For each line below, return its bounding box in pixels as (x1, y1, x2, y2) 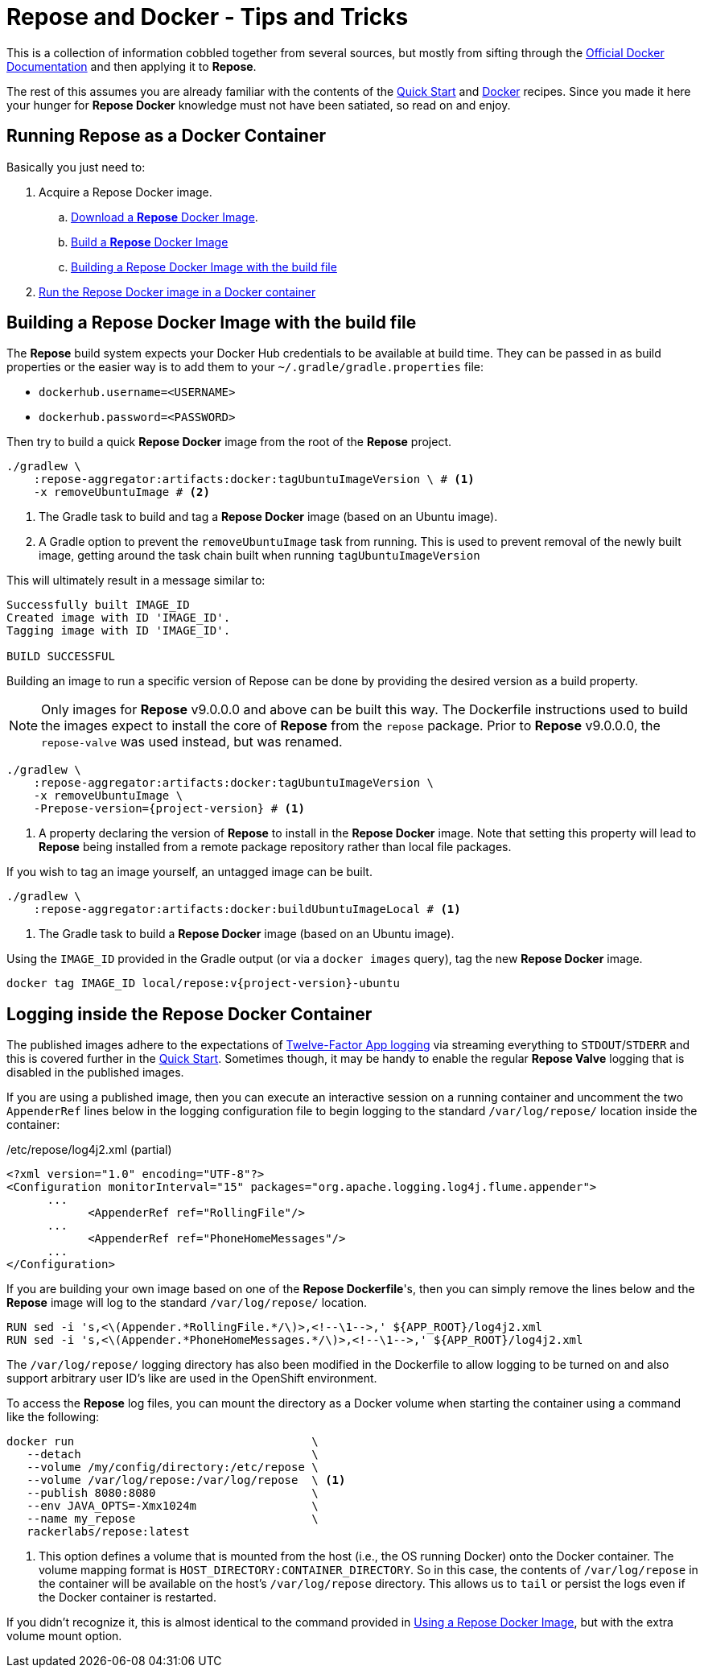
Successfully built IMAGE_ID (6, 598, 190, 612)
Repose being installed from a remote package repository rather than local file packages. (39, 840, 512, 854)
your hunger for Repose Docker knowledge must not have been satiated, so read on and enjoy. (6, 97, 511, 112)
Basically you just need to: (6, 159, 146, 174)
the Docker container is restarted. (39, 1590, 216, 1605)
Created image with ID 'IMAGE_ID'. (6, 611, 231, 625)
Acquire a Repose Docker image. (39, 184, 212, 199)
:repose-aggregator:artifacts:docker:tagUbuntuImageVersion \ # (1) (33, 473, 475, 486)
